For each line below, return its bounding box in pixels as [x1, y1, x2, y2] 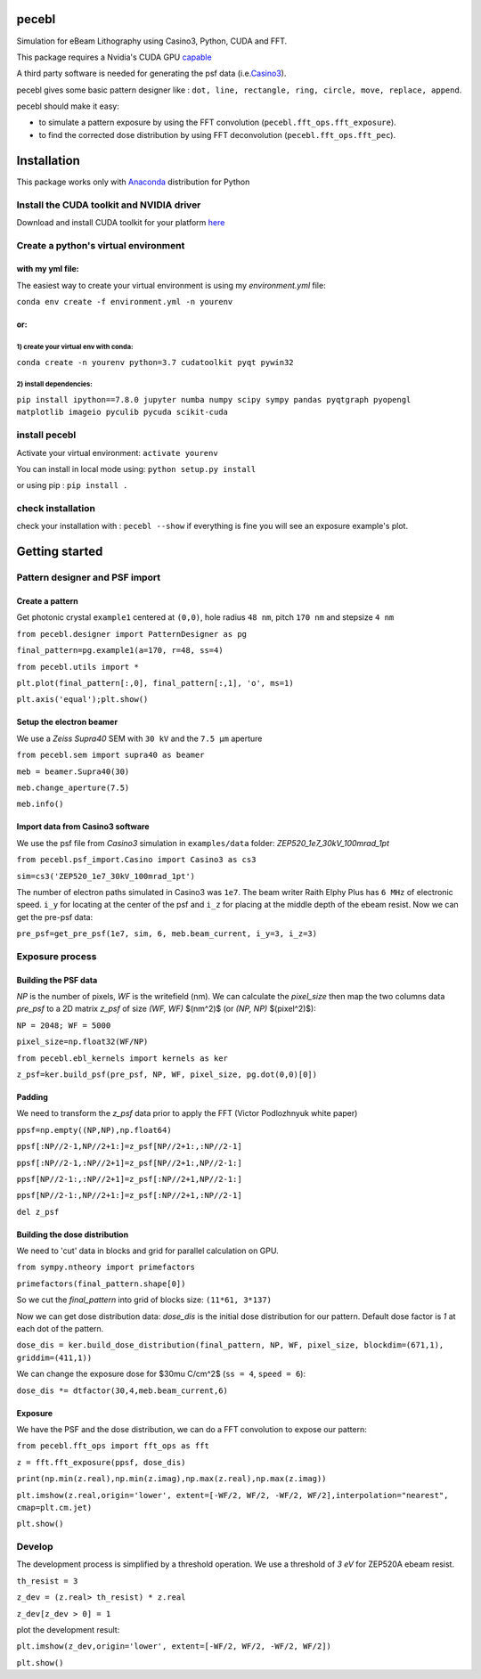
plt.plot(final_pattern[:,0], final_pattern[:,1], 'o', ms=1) [16, 678, 294, 688]
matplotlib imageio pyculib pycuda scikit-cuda [16, 407, 229, 418]
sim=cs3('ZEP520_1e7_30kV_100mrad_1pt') [16, 871, 196, 881]
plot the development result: [16, 1625, 120, 1635]
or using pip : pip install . [16, 480, 128, 491]
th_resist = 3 [16, 1576, 78, 1585]
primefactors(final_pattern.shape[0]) [16, 1278, 186, 1289]
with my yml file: [16, 264, 79, 274]
